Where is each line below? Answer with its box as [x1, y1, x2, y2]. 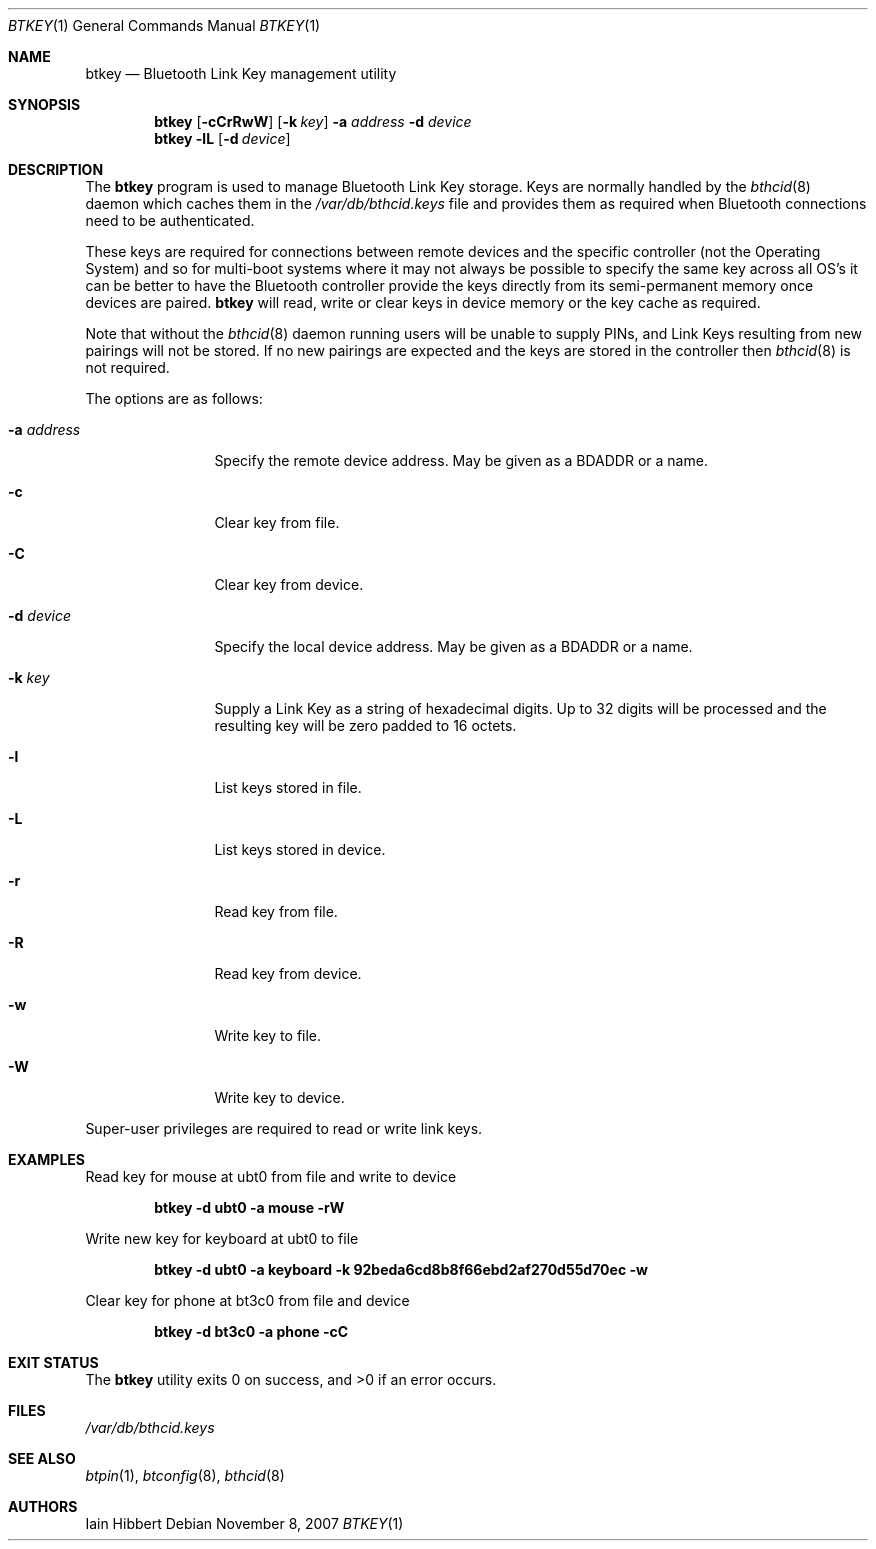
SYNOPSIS [8, 96, 81, 113]
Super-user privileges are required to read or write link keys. [85, 1120, 483, 1137]
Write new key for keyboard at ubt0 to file [85, 1230, 359, 1247]
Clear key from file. [214, 514, 340, 531]
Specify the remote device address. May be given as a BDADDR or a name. [214, 452, 708, 469]
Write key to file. [214, 1027, 322, 1044]
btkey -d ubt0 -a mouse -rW [154, 1199, 345, 1216]
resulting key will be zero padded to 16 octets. [214, 717, 517, 734]
